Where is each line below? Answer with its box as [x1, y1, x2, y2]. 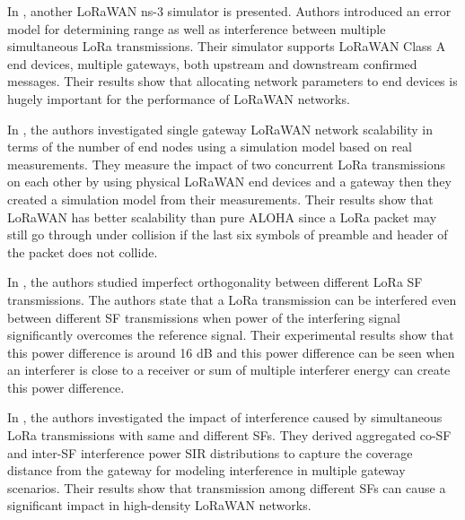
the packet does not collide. [7, 242, 158, 261]
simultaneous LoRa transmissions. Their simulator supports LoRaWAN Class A [7, 37, 446, 56]
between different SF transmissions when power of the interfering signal [7, 308, 400, 326]
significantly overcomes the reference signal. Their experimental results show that [7, 325, 454, 344]
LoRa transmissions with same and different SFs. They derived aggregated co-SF [7, 426, 452, 445]
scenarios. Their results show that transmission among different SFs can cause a [7, 478, 446, 497]
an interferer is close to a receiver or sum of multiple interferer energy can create [7, 360, 451, 379]
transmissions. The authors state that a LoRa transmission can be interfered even [7, 290, 457, 308]
